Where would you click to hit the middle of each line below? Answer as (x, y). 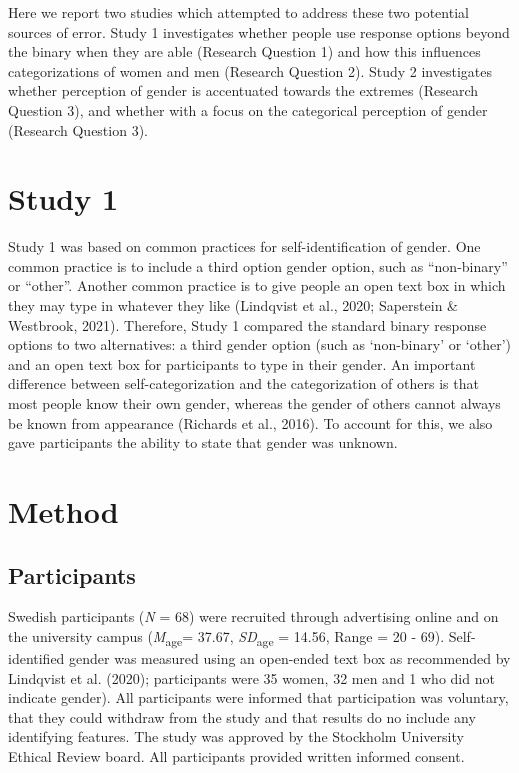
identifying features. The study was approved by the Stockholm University (236, 736)
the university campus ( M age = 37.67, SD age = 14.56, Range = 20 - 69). (226, 637)
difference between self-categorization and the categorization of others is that (243, 383)
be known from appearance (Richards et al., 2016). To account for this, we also (250, 422)
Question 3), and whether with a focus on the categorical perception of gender (248, 109)
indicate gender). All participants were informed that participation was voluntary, (258, 697)
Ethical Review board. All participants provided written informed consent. (236, 756)
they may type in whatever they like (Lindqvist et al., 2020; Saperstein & (233, 305)
